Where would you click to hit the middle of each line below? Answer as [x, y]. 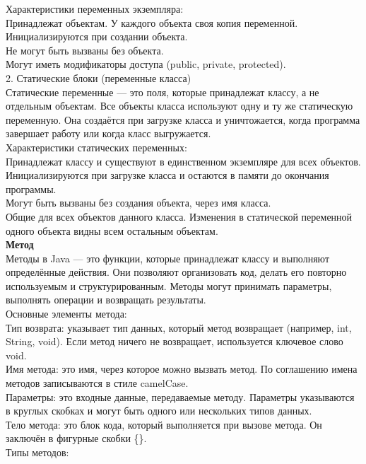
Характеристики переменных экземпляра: [95, 8]
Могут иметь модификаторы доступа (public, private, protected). [146, 64]
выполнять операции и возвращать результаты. [106, 300]
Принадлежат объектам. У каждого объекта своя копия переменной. [152, 22]
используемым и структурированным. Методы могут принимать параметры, [169, 285]
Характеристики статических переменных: [96, 147]
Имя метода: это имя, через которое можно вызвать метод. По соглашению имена [182, 369]
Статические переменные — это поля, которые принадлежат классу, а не [163, 92]
